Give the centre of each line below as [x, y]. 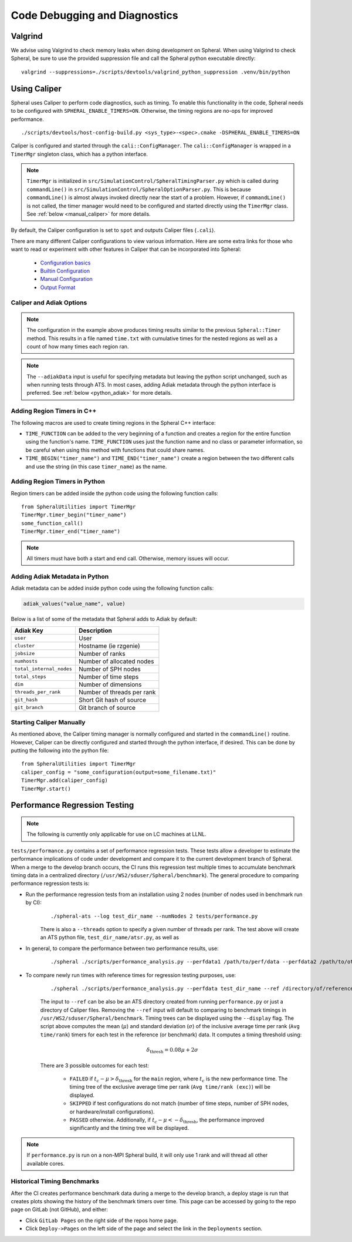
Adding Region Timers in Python [58, 482]
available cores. [46, 1163]
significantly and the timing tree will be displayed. [129, 1128]
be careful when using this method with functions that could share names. [115, 450]
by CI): [34, 902]
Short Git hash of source [112, 700]
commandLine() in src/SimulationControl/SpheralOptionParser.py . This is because [139, 189]
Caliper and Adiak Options [49, 303]
